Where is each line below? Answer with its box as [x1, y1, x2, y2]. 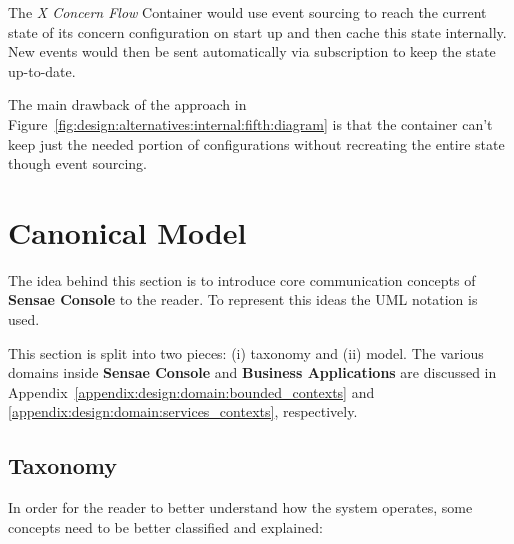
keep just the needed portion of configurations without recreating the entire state [8, 133, 505, 154]
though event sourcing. [8, 153, 147, 174]
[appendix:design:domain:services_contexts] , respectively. [8, 401, 358, 422]
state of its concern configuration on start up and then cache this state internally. [8, 21, 507, 42]
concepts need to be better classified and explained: [8, 516, 323, 537]
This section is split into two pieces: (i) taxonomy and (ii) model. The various [8, 342, 484, 363]
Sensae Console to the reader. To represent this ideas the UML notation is [8, 289, 478, 310]
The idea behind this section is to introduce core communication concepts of [8, 269, 476, 290]
